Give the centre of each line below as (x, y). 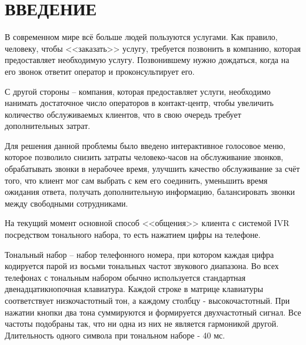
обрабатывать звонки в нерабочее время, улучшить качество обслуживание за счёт (152, 169)
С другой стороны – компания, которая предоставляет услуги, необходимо (138, 91)
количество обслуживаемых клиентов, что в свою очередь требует (123, 114)
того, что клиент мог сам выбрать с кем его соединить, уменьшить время (136, 180)
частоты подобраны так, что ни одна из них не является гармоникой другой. (142, 324)
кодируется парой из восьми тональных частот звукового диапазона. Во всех (142, 266)
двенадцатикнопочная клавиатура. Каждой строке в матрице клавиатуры (134, 289)
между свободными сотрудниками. (66, 203)
